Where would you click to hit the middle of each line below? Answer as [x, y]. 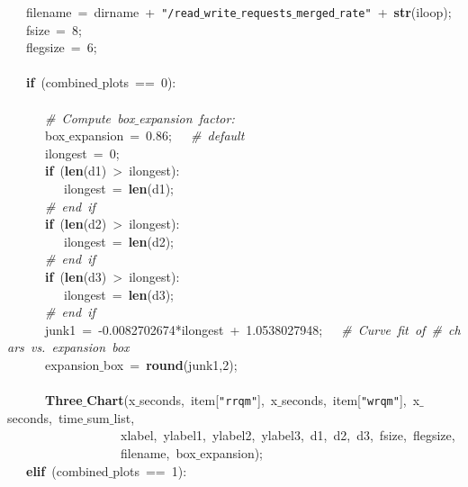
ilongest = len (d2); [119, 241]
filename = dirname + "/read [113, 12]
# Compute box [90, 117]
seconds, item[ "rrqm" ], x [209, 400]
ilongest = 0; [82, 153]
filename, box [158, 452]
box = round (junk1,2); [171, 364]
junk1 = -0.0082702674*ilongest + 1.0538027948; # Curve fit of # [243, 329]
